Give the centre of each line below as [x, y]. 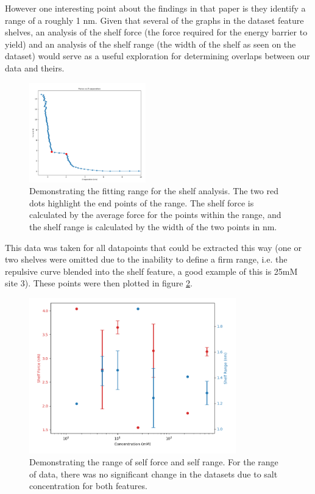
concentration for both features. [88, 486]
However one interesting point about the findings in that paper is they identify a [155, 8]
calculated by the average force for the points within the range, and [155, 215]
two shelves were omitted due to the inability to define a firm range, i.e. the [146, 259]
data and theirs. [35, 67]
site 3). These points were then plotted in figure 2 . [99, 283]
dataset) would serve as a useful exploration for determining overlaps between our [157, 56]
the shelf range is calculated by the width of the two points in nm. [153, 226]
